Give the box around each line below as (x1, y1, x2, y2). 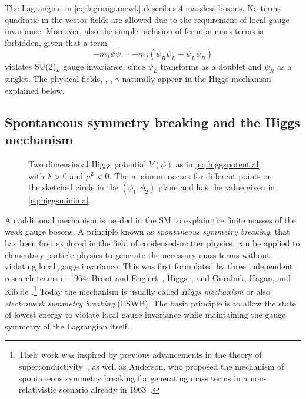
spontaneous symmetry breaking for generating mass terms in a (18, 371, 248, 384)
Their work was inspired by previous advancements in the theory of (18, 348, 262, 361)
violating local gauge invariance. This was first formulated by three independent (5, 260, 293, 272)
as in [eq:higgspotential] (175, 157, 261, 170)
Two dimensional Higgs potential (28, 157, 147, 170)
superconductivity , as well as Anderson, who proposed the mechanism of (18, 360, 284, 372)
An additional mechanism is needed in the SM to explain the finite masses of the (5, 213, 296, 226)
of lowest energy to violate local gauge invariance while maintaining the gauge (5, 308, 286, 321)
